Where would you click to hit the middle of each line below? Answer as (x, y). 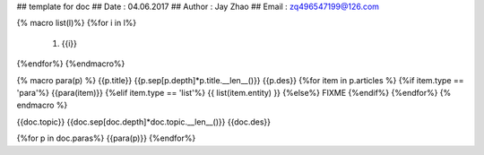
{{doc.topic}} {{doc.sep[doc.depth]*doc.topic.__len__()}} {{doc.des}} (144, 122)
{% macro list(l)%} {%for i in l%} (77, 23)
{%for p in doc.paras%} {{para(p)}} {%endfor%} (106, 138)
